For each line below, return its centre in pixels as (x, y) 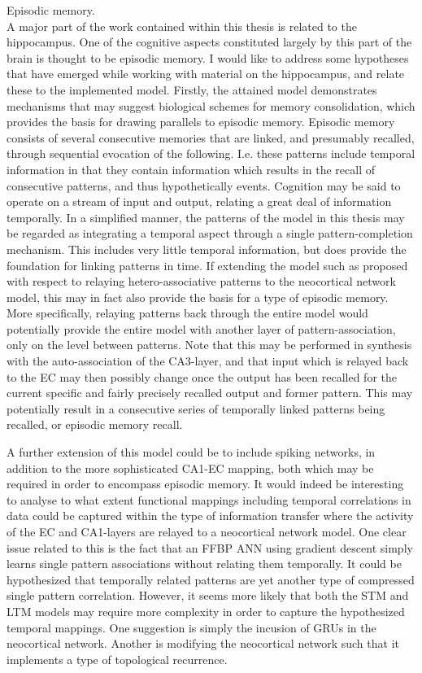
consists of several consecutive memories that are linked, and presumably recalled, (211, 137)
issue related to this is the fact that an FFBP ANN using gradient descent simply (210, 547)
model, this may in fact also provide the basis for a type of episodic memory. (198, 297)
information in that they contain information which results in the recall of (191, 169)
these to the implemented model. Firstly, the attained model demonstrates (192, 89)
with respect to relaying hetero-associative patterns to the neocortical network (201, 281)
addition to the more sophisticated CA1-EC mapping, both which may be (190, 468)
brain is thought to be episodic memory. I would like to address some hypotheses (208, 57)
